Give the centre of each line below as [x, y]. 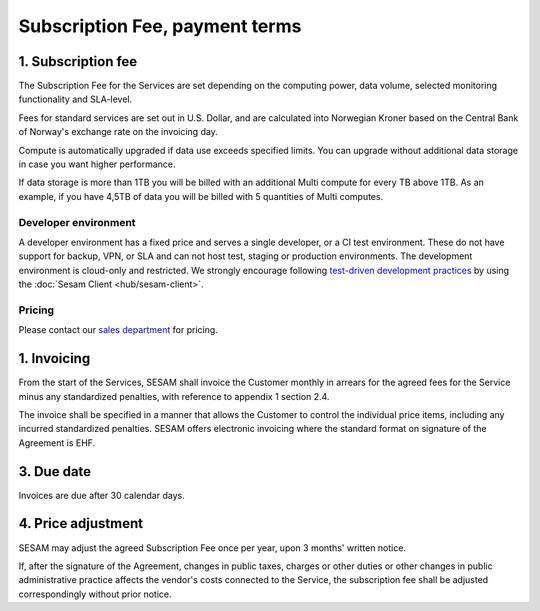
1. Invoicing [54, 358]
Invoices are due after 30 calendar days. [101, 495]
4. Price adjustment [81, 523]
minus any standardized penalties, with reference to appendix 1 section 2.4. [174, 396]
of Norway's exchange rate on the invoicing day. [118, 132]
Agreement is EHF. [57, 442]
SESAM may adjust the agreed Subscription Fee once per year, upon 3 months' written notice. [212, 547]
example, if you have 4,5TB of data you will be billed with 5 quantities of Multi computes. [201, 196]
